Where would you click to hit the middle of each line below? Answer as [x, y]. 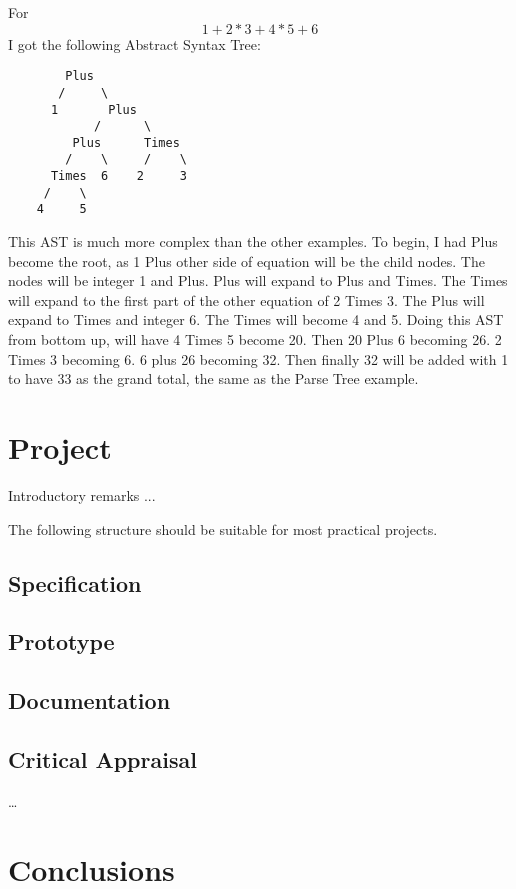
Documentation [89, 700]
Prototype [61, 641]
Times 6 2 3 [118, 176]
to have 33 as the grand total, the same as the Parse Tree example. [213, 378]
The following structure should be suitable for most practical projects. [223, 528]
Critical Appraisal [102, 758]
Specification [75, 582]
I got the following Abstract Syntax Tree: [134, 43]
